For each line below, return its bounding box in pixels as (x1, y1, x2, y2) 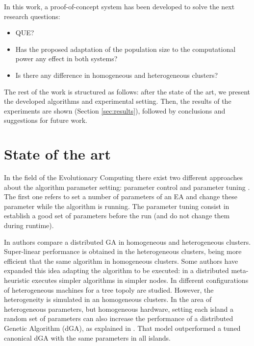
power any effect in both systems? (15, 53, 118, 64)
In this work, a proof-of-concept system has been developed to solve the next (4, 1, 235, 11)
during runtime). (4, 220, 54, 231)
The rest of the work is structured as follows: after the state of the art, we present (4, 86, 251, 96)
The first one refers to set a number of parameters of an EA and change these (4, 191, 237, 202)
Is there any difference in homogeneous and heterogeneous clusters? (15, 69, 218, 80)
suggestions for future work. (4, 115, 87, 125)
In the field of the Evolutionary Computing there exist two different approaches (4, 172, 243, 183)
